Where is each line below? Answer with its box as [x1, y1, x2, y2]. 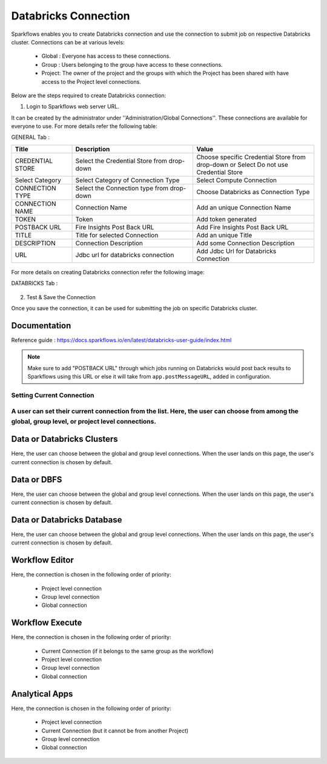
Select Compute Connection [196, 176, 277, 184]
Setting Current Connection [11, 391, 94, 399]
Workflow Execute [11, 618, 82, 628]
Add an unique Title [196, 231, 253, 239]
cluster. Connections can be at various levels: [11, 38, 125, 46]
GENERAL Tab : [11, 134, 50, 141]
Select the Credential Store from [75, 157, 168, 165]
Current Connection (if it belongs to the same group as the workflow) [41, 647, 214, 655]
